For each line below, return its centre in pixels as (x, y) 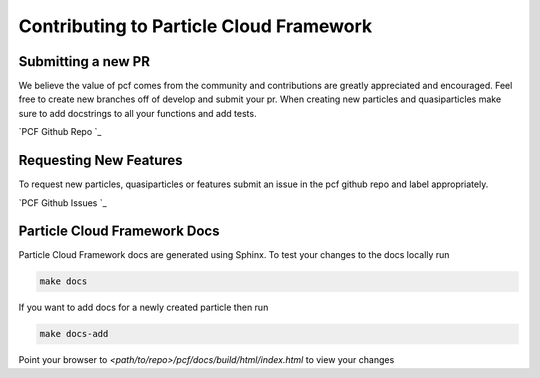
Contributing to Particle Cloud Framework (195, 26)
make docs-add (74, 334)
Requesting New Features (101, 160)
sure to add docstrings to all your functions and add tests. (137, 113)
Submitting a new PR (84, 61)
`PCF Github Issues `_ (62, 202)
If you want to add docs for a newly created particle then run (143, 307)
